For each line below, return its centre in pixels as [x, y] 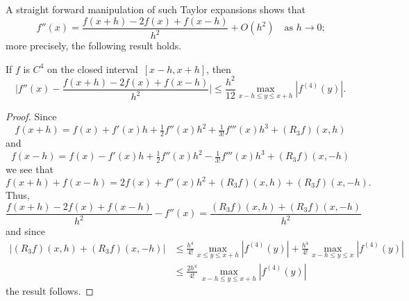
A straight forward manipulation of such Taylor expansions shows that [156, 9]
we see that [30, 169]
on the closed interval [92, 68]
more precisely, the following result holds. [94, 45]
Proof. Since [31, 116]
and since [25, 231]
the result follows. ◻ [50, 291]
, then [219, 68]
